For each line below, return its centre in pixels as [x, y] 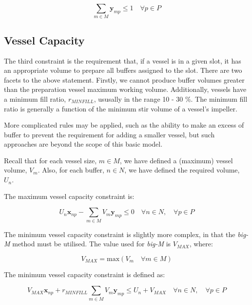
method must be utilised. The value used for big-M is [92, 244]
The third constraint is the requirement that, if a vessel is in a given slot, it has [123, 60]
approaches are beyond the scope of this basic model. [83, 144]
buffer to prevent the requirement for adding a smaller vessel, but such [109, 134]
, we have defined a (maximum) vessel [176, 160]
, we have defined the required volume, [182, 170]
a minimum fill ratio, [35, 98]
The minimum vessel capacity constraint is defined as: [85, 274]
